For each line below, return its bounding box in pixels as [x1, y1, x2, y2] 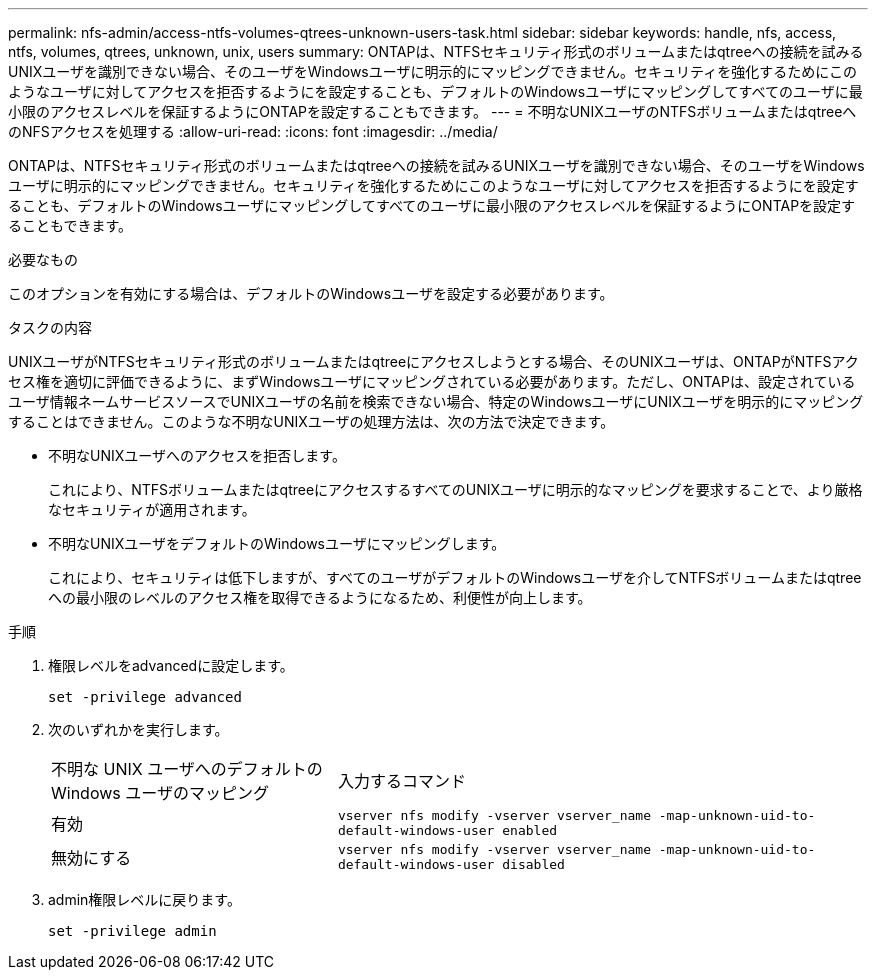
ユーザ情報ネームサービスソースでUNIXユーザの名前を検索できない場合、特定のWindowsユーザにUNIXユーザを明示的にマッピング [8, 393, 864, 410]
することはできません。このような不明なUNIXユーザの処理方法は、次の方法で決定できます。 [8, 413, 615, 430]
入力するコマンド [337, 771, 466, 791]
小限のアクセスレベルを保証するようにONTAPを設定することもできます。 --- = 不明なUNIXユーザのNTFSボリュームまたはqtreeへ [8, 103, 857, 120]
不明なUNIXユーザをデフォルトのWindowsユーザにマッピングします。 [48, 535, 506, 552]
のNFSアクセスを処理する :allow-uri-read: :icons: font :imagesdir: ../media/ [8, 123, 498, 140]
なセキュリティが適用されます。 [48, 501, 256, 518]
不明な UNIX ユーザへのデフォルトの [51, 759, 323, 779]
